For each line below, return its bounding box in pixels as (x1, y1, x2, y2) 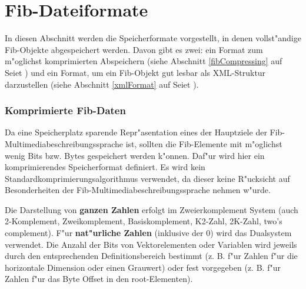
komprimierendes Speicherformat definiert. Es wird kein (5, 161, 205, 173)
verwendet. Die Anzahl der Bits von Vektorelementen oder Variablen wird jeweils (5, 238, 297, 250)
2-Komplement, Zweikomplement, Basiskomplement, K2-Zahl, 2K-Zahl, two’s (5, 215, 282, 227)
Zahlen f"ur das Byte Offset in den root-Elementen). (5, 273, 193, 285)
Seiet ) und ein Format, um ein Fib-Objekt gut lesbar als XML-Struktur (5, 66, 266, 78)
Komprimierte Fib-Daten (5, 103, 126, 118)
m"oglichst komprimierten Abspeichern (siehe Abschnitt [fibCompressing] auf (5, 55, 282, 67)
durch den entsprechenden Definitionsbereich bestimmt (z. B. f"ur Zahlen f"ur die (5, 250, 298, 262)
